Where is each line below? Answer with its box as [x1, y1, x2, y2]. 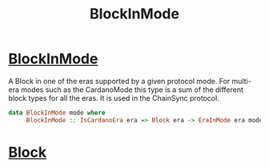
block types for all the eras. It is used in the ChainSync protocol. [8, 93, 220, 102]
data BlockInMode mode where [8, 109, 106, 117]
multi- [231, 76, 252, 86]
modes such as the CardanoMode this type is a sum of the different [21, 85, 244, 94]
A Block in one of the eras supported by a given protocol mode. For [8, 76, 231, 86]
